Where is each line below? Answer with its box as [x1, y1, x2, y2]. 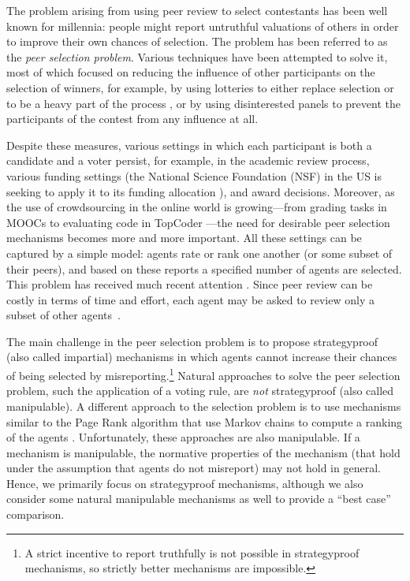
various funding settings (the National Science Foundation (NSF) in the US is [6, 167, 382, 184]
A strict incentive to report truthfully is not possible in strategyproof [24, 544, 360, 561]
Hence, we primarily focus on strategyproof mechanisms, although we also [6, 475, 363, 491]
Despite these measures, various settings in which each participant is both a [6, 136, 372, 153]
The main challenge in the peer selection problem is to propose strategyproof [6, 333, 378, 349]
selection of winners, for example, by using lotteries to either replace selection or [6, 79, 394, 95]
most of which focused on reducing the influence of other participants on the [6, 64, 375, 80]
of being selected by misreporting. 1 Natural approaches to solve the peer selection [6, 365, 401, 383]
